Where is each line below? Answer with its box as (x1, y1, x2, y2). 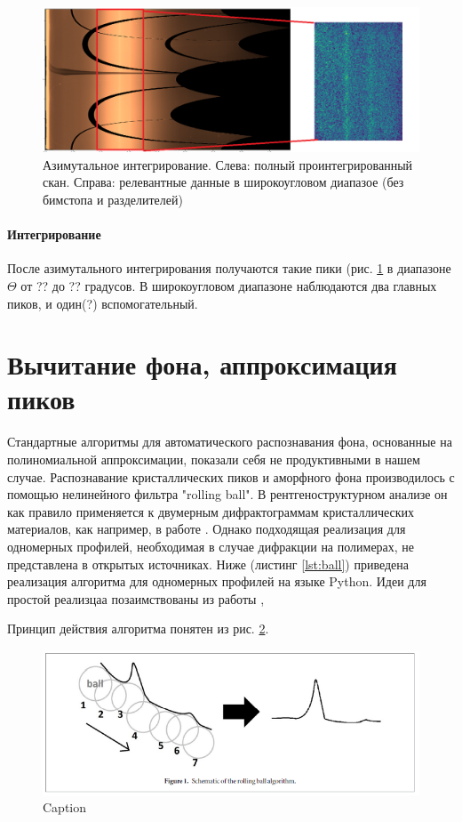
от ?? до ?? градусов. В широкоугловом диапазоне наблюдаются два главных (20, 276, 437, 294)
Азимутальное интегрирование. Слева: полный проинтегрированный (43, 155, 413, 173)
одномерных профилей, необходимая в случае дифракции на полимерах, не (7, 536, 415, 555)
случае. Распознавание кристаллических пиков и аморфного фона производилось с (7, 467, 455, 486)
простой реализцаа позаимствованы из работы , (7, 589, 265, 608)
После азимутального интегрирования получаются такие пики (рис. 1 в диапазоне (7, 259, 451, 278)
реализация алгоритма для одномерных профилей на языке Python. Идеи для (7, 572, 426, 591)
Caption (43, 798, 87, 817)
